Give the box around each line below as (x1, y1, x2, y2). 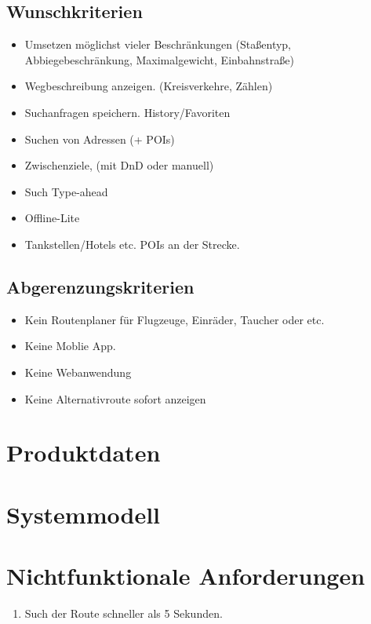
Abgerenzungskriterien (6, 274, 195, 298)
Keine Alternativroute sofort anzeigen (24, 390, 206, 407)
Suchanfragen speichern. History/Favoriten (24, 104, 231, 120)
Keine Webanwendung (24, 363, 132, 380)
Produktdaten (6, 436, 161, 469)
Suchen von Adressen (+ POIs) (24, 130, 175, 147)
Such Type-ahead (24, 183, 108, 199)
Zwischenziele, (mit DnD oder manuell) (24, 157, 214, 173)
